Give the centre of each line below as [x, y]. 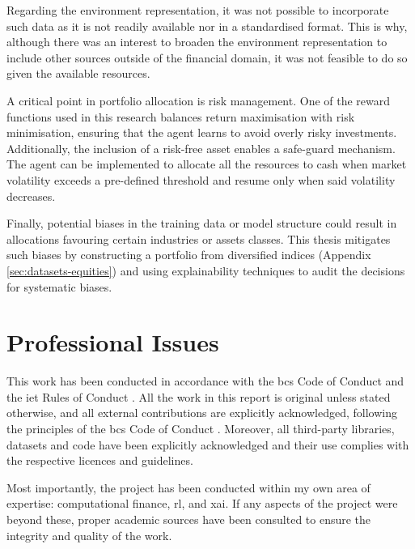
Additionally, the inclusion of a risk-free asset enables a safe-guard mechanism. [201, 148]
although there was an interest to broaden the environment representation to [197, 42]
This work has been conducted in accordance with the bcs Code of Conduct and [205, 381]
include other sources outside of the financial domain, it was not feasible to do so [207, 57]
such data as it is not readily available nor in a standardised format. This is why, [207, 26]
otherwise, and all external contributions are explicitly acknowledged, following [202, 413]
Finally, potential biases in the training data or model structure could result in [202, 223]
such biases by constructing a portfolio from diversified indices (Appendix [189, 255]
